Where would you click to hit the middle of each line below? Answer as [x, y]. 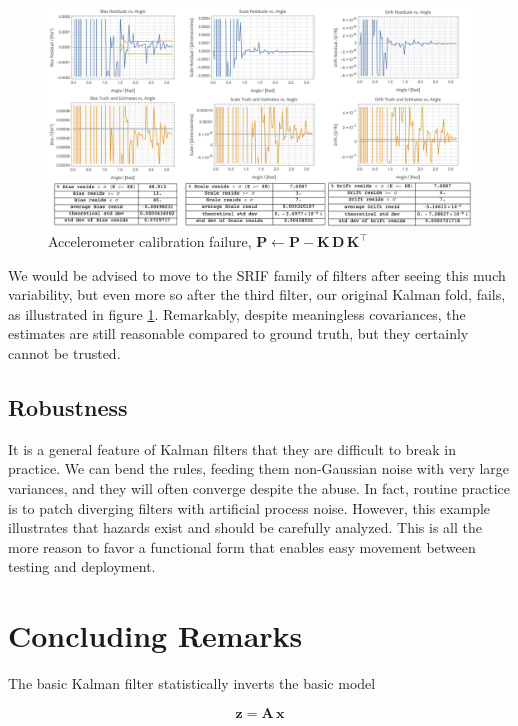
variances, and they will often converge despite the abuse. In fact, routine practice [259, 488]
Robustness [68, 407]
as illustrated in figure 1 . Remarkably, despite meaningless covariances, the [237, 313]
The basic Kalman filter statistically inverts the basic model [192, 683]
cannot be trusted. [64, 353]
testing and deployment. [82, 566]
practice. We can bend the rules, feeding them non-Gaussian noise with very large [259, 468]
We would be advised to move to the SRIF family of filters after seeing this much [257, 274]
